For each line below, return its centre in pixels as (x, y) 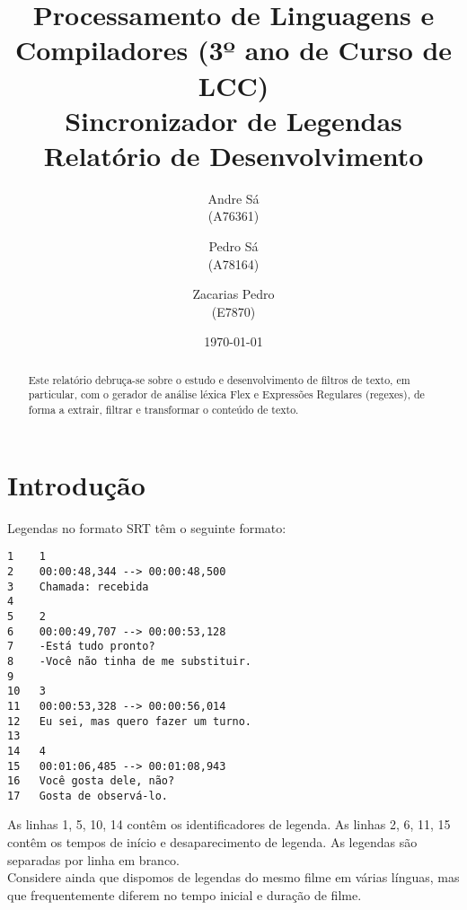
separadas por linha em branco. (94, 859)
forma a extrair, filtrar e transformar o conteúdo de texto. (163, 410)
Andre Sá (233, 198)
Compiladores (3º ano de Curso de (233, 50)
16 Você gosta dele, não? (91, 781)
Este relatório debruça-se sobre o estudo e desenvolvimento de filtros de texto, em (219, 379)
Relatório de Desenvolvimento (233, 155)
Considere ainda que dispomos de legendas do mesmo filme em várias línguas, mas (233, 877)
